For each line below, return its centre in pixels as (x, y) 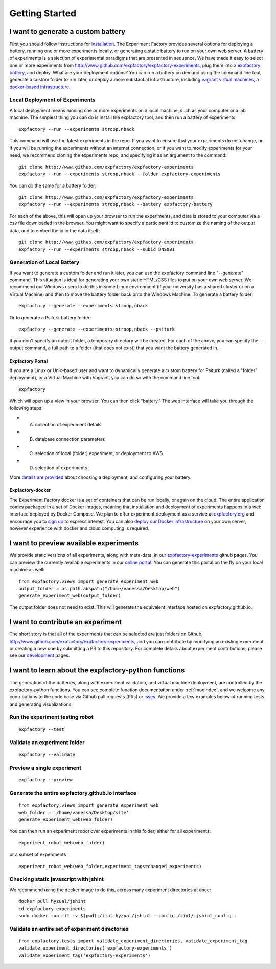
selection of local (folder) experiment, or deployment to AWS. (100, 453)
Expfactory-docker (30, 490)
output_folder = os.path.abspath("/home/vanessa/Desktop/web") (99, 589)
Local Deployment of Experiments (52, 100)
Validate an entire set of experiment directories (69, 929)
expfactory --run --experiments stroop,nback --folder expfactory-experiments (120, 174)
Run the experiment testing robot (51, 717)
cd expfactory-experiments (52, 909)
